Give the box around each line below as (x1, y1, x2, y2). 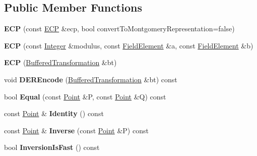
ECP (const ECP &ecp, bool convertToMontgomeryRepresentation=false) (4, 23, 235, 34)
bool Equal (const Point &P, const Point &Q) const (4, 91, 166, 101)
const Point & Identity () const (4, 108, 104, 119)
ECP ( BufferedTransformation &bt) (4, 57, 117, 68)
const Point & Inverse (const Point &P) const (4, 125, 149, 135)
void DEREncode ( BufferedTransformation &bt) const (4, 74, 177, 84)
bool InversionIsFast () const (4, 142, 100, 152)
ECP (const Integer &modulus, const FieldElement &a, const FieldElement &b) (4, 40, 253, 50)
